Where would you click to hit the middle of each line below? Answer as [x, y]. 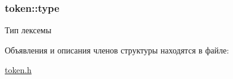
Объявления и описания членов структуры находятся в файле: [117, 50]
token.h [18, 70]
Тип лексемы [28, 30]
